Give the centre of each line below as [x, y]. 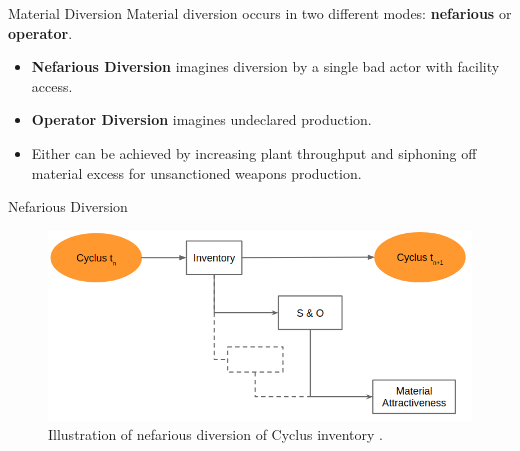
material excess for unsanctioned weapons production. [196, 172]
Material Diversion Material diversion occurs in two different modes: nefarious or [260, 13]
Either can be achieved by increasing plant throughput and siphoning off [254, 152]
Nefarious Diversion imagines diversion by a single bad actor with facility [265, 66]
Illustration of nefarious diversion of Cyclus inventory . [215, 434]
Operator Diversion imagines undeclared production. [201, 119]
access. [52, 85]
